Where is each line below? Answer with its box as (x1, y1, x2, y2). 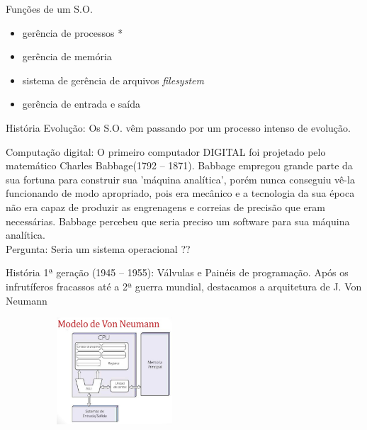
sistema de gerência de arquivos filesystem (22, 72, 204, 87)
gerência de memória (22, 49, 112, 64)
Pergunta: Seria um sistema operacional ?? (6, 241, 191, 256)
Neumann (6, 293, 47, 307)
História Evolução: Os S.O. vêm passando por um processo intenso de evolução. (6, 120, 351, 135)
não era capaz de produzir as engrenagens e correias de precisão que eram (6, 199, 325, 214)
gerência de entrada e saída (22, 96, 140, 111)
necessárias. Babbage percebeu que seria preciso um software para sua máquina (6, 213, 350, 228)
